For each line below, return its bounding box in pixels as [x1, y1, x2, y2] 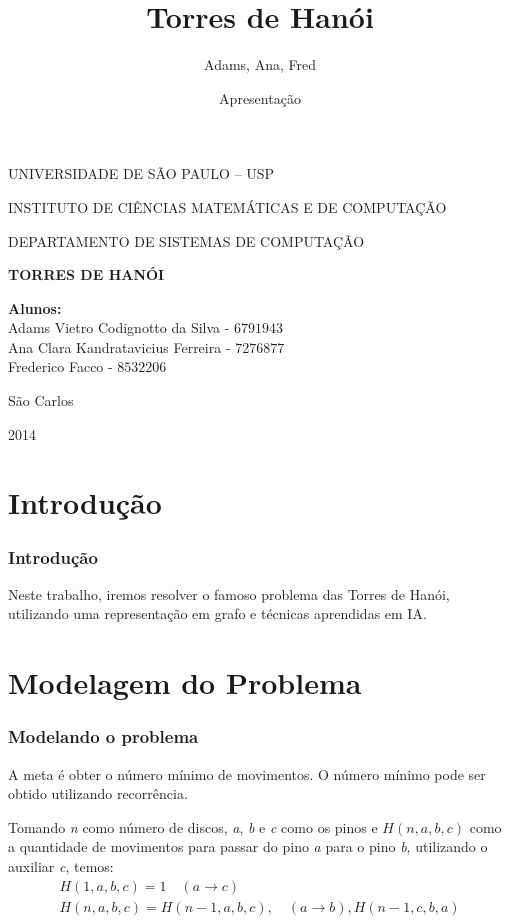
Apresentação [219, 87, 301, 108]
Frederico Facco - [8, 356, 113, 377]
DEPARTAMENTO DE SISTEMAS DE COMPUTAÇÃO [8, 230, 365, 251]
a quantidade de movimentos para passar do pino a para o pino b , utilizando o [8, 836, 488, 857]
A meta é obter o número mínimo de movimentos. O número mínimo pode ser [8, 763, 486, 784]
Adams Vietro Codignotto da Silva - [8, 317, 230, 338]
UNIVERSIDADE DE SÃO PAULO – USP [8, 163, 275, 184]
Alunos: [8, 297, 62, 318]
